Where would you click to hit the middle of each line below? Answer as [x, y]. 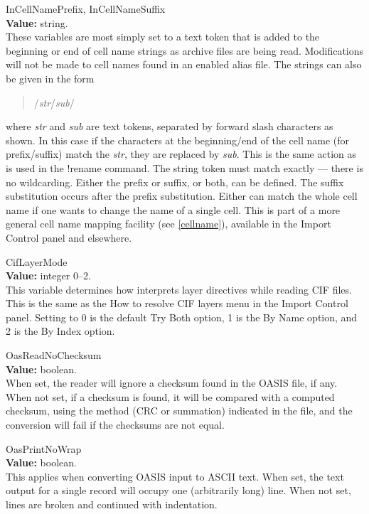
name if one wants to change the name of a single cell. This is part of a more [173, 209]
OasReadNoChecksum [54, 355]
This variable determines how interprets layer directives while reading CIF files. [179, 289]
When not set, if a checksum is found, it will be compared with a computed [170, 396]
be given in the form [50, 78]
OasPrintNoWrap [44, 448]
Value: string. [37, 22]
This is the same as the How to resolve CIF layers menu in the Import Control [177, 303]
